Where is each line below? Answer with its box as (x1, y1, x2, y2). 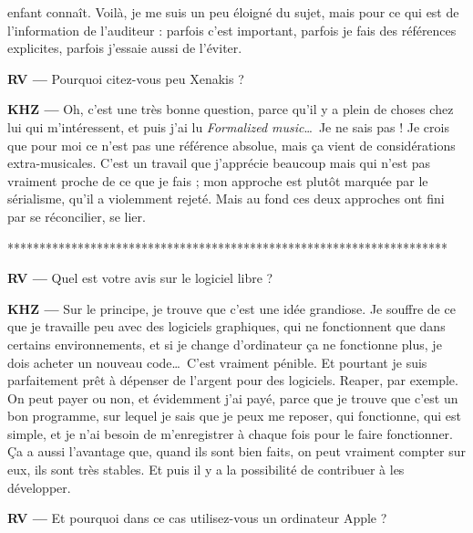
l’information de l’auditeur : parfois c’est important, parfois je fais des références (7, 20, 457, 39)
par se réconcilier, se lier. (7, 206, 146, 225)
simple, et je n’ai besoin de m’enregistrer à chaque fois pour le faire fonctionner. (7, 423, 453, 443)
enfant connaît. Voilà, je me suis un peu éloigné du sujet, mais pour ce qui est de (7, 3, 459, 21)
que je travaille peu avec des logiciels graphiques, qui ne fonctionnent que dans (7, 317, 446, 336)
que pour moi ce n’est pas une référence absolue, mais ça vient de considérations (7, 135, 456, 154)
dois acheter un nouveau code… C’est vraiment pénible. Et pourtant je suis (7, 352, 427, 371)
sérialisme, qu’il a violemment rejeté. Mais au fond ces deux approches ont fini (7, 189, 445, 208)
